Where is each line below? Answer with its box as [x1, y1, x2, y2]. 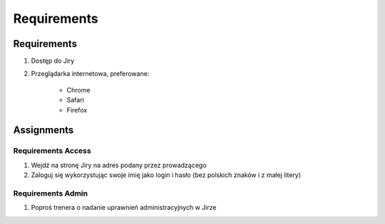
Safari [66, 96, 85, 105]
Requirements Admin [13, 188, 88, 198]
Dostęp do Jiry [31, 57, 75, 65]
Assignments [13, 124, 74, 137]
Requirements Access [13, 146, 92, 156]
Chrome [66, 85, 91, 94]
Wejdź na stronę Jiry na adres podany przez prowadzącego [31, 161, 207, 169]
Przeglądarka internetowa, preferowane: [31, 70, 150, 78]
